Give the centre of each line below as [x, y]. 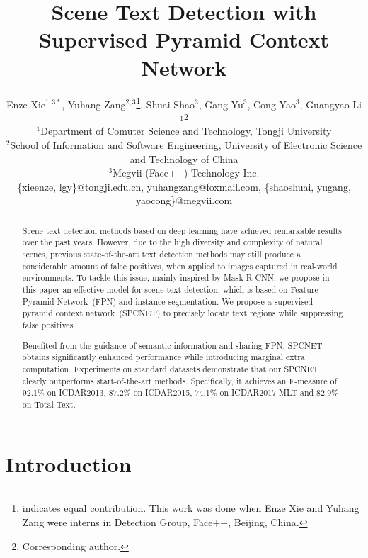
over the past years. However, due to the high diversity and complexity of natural [172, 242]
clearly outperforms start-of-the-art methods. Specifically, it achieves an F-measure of [180, 380]
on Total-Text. [49, 404]
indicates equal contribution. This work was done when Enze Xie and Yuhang [191, 508]
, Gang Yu [221, 104]
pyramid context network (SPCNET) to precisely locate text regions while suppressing [183, 313]
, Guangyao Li [330, 104]
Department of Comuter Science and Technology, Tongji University [186, 131]
